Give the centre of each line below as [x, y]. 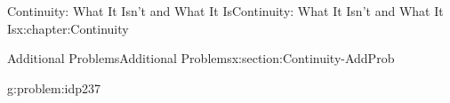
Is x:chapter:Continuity [68, 28]
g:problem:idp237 [54, 87]
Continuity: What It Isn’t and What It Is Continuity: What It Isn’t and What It [225, 11]
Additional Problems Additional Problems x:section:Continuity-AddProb [201, 58]
